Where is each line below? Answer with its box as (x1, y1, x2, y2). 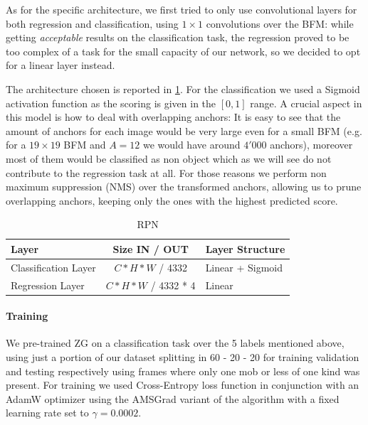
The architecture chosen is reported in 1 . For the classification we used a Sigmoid (6, 81, 360, 96)
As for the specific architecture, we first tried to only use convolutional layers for (6, 2, 357, 16)
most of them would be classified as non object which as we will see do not (6, 151, 332, 166)
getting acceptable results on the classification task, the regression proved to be (6, 30, 349, 45)
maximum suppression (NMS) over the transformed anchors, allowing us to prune (6, 179, 362, 194)
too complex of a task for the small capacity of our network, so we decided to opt (6, 43, 361, 58)
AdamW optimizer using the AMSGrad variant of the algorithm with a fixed (6, 391, 340, 406)
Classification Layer (11, 259, 96, 274)
